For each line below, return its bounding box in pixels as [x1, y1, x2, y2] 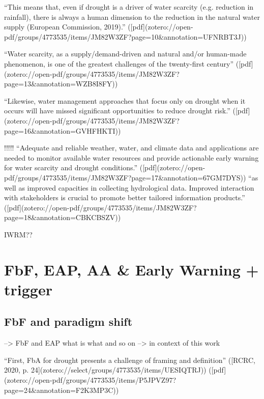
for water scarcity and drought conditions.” [4, 162, 138, 173]
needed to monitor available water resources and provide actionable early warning [4, 152, 259, 163]
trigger [4, 279, 52, 299]
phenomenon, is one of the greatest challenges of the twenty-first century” [4, 58, 234, 69]
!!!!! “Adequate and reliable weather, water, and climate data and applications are [4, 142, 259, 153]
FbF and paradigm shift [4, 314, 133, 329]
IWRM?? [4, 229, 33, 239]
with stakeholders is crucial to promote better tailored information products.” [4, 192, 245, 203]
